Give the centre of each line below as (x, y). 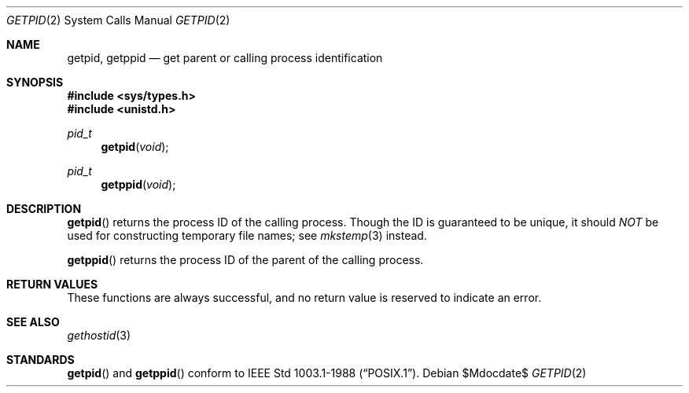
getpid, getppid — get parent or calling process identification (225, 58)
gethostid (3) (99, 335)
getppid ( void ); (138, 184)
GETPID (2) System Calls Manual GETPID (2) (118, 20)
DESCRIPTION (44, 209)
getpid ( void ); (135, 147)
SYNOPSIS (35, 82)
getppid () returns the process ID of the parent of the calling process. (245, 260)
